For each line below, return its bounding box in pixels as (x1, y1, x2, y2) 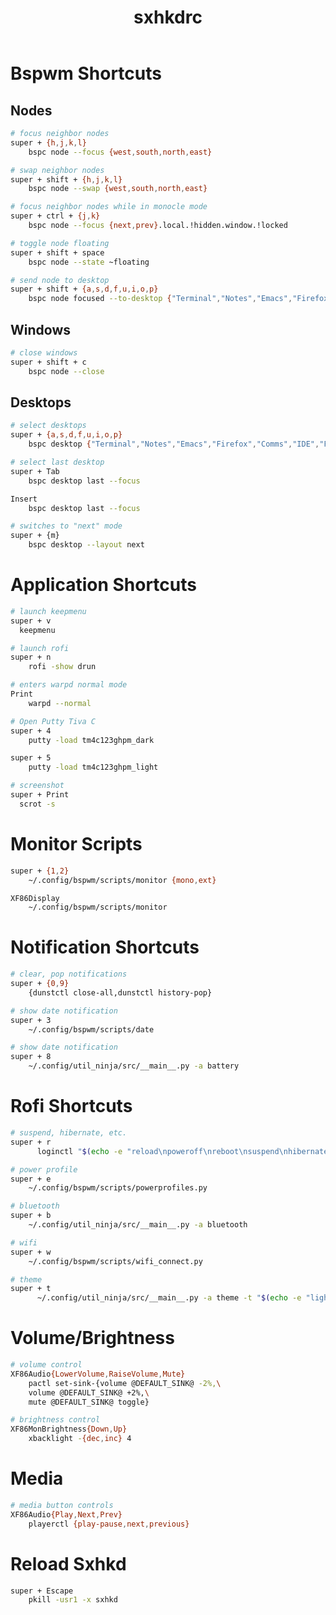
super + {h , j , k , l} (10, 137, 87, 148)
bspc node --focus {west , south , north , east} (28, 147, 213, 157)
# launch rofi (10, 643, 70, 653)
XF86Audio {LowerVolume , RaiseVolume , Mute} (10, 1369, 186, 1379)
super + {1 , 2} (10, 866, 70, 876)
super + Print (10, 790, 70, 800)
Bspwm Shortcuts (10, 62, 162, 85)
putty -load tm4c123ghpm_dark (28, 735, 155, 745)
